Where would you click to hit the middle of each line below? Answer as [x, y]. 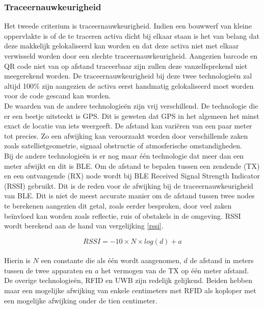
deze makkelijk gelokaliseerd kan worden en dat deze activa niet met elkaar [122, 46]
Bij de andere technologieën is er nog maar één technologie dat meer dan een [124, 155]
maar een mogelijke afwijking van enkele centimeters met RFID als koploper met [130, 290]
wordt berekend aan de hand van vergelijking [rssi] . [84, 226]
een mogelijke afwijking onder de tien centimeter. [81, 300]
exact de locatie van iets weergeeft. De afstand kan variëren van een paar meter [128, 126]
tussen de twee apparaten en [48, 270]
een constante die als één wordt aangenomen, [111, 260]
